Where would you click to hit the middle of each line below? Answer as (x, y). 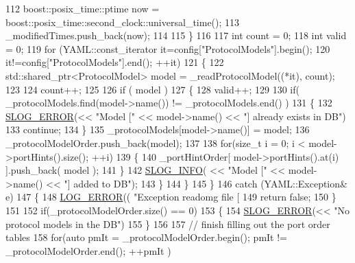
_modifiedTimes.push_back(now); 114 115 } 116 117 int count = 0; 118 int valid (176, 35)
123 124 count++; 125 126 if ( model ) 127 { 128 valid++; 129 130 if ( (152, 89)
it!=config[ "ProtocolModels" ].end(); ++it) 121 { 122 (115, 62)
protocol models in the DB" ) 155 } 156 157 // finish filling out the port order (168, 224)
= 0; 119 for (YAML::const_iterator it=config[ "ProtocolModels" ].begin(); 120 (168, 48)
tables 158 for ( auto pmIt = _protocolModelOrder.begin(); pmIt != (146, 237)
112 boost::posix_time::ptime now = (83, 8)
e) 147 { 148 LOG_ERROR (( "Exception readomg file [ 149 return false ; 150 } (171, 197)
